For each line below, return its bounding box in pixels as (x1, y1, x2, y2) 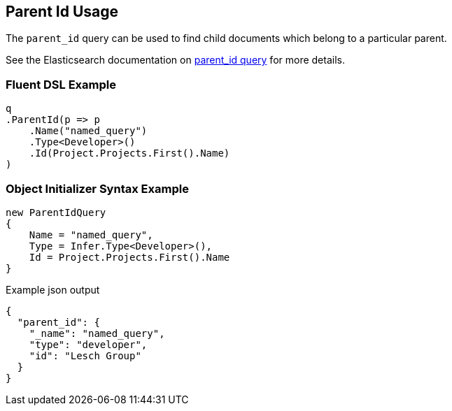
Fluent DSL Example (6, 77, 116, 92)
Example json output (6, 283, 100, 296)
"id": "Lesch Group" (29, 349, 141, 361)
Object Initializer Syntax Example (6, 181, 189, 196)
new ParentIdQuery (6, 206, 106, 218)
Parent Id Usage (6, 3, 119, 20)
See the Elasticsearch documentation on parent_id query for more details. (6, 54, 345, 66)
